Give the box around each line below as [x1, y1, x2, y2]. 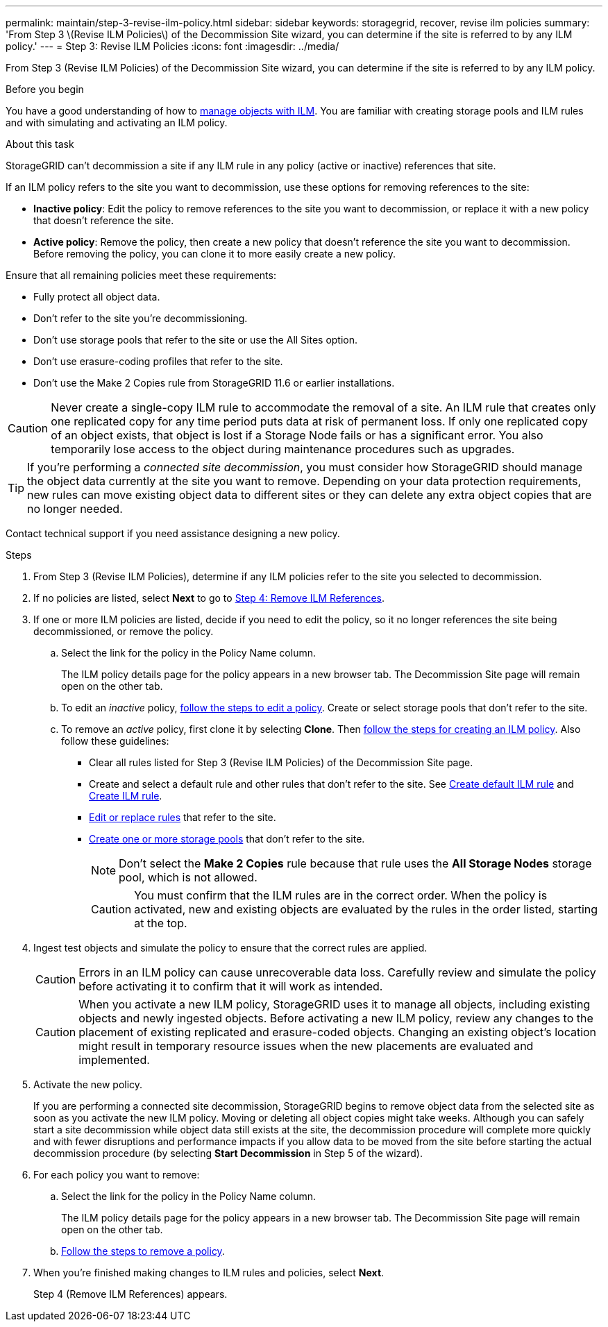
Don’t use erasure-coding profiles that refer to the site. [33, 355, 283, 367]
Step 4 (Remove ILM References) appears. [33, 1288, 228, 1300]
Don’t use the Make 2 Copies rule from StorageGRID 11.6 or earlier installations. [33, 377, 395, 389]
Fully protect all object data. [33, 291, 160, 303]
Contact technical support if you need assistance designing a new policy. [6, 527, 340, 539]
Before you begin [6, 83, 84, 95]
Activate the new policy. [33, 1079, 143, 1090]
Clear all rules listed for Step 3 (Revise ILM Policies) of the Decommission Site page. [89, 757, 473, 768]
